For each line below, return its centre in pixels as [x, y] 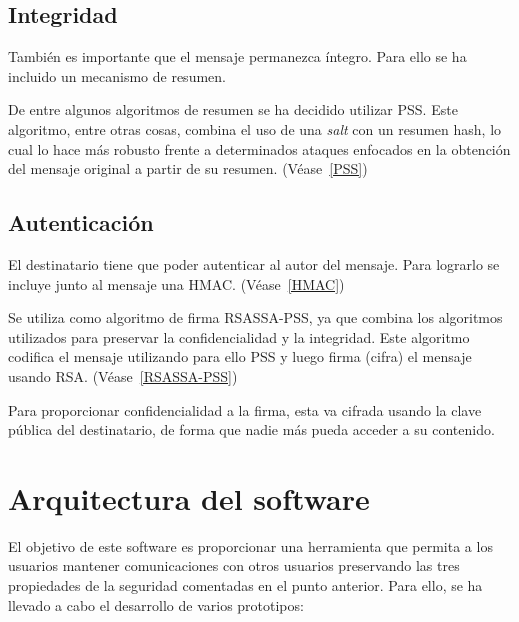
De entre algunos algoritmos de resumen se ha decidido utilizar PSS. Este [233, 109]
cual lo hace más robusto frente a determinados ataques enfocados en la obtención [259, 148]
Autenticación [81, 222]
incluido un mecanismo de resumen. [117, 75]
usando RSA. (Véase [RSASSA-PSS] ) [123, 375]
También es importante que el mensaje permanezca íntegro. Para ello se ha [237, 56]
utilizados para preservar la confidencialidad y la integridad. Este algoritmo [239, 336]
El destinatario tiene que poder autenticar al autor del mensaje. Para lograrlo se [254, 263]
